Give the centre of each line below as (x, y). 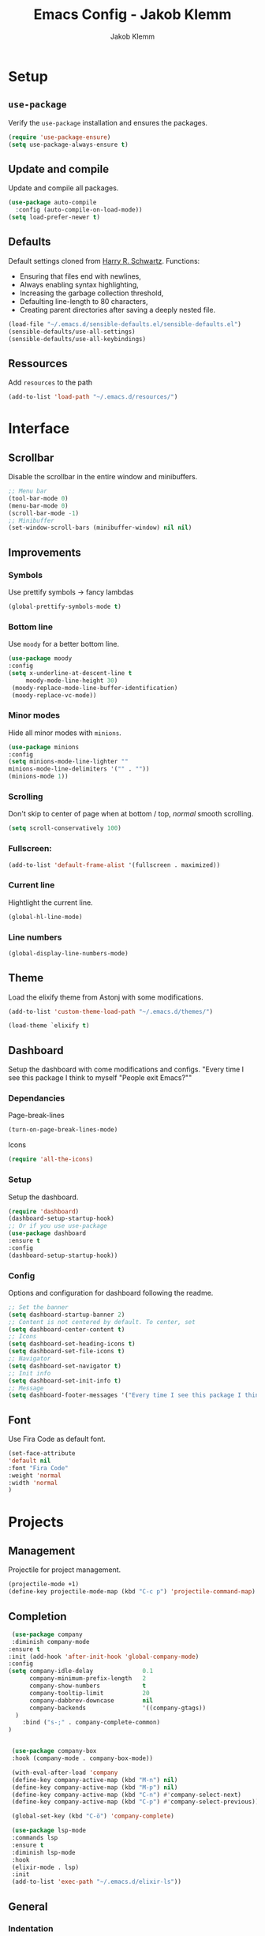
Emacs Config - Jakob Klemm (132, 15)
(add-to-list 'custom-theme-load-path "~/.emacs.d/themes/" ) (111, 1011)
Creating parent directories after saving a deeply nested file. (117, 310)
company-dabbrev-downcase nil (91, 1700)
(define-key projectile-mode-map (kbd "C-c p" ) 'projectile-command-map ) (132, 1592)
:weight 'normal (35, 1475)
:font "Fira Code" (38, 1468)
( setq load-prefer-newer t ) (54, 218)
